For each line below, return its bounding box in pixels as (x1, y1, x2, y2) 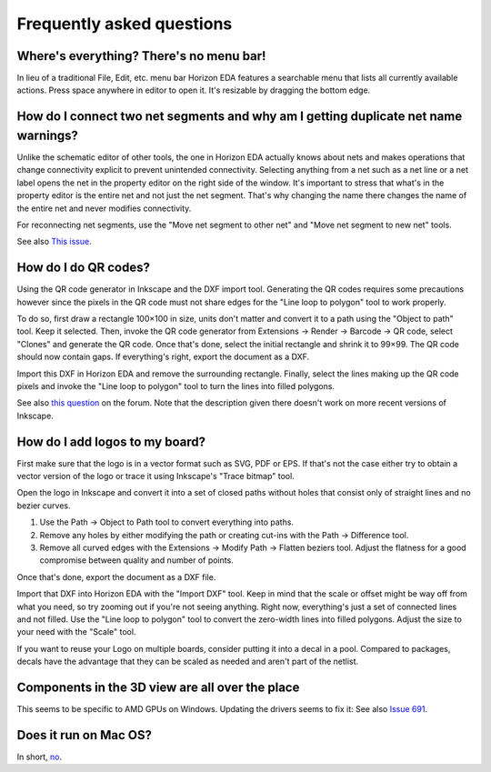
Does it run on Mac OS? (16, 727, 153, 743)
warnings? (16, 127, 79, 143)
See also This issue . (16, 236, 92, 247)
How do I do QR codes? (16, 260, 150, 276)
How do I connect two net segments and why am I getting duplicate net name (16, 109, 463, 125)
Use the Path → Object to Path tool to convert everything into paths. (39, 516, 295, 527)
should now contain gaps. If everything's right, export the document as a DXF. (16, 351, 310, 363)
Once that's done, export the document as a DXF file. (16, 571, 216, 582)
